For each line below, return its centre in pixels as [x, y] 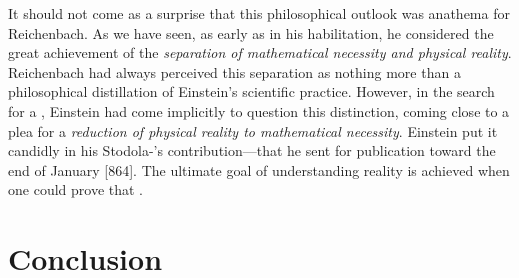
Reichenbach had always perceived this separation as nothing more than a [234, 71]
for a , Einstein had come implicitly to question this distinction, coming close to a [259, 110]
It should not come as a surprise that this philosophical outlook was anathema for [259, 13]
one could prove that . [76, 189]
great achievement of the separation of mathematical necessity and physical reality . [260, 52]
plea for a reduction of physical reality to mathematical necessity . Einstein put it [253, 130]
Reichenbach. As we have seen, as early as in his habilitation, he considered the [251, 32]
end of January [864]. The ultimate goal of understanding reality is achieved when [259, 169]
